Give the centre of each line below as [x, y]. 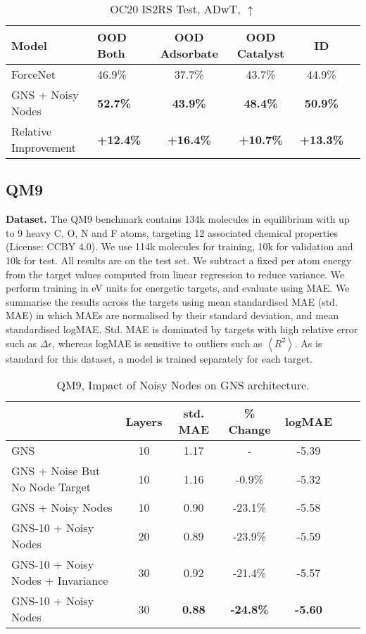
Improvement [44, 147]
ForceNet [33, 74]
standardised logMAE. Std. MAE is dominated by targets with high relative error [182, 329]
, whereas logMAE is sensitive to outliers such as [157, 343]
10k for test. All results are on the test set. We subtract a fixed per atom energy [179, 260]
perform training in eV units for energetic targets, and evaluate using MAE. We [178, 288]
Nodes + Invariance [60, 581]
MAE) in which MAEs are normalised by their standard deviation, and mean [172, 315]
